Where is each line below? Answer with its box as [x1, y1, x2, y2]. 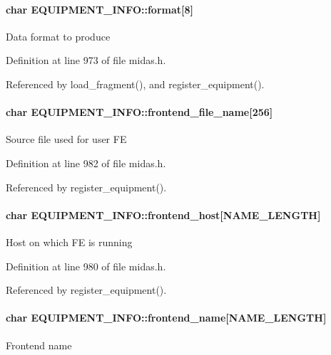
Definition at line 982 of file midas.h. [6, 155, 166, 170]
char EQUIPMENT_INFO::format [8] [6, 1, 193, 16]
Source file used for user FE [6, 132, 127, 147]
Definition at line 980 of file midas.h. [6, 258, 166, 273]
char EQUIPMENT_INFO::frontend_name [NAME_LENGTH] [6, 310, 327, 325]
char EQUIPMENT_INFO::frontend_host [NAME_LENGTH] [6, 207, 321, 222]
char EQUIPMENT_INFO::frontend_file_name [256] [6, 105, 273, 120]
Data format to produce [6, 28, 111, 43]
